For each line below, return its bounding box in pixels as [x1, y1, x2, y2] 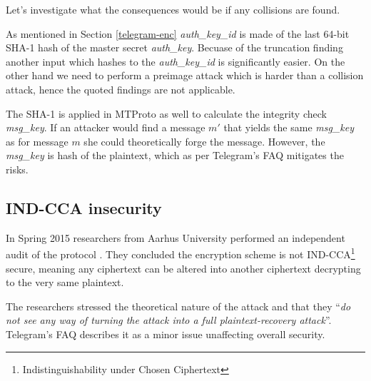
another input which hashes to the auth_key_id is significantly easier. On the [6, 54, 345, 68]
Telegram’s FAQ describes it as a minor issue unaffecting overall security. [6, 326, 325, 341]
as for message [6, 133, 68, 148]
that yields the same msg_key [223, 120, 355, 135]
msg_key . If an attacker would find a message [6, 120, 205, 135]
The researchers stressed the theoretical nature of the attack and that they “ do [6, 298, 351, 313]
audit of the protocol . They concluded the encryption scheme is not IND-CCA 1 [6, 245, 355, 261]
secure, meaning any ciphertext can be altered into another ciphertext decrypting [6, 260, 361, 275]
